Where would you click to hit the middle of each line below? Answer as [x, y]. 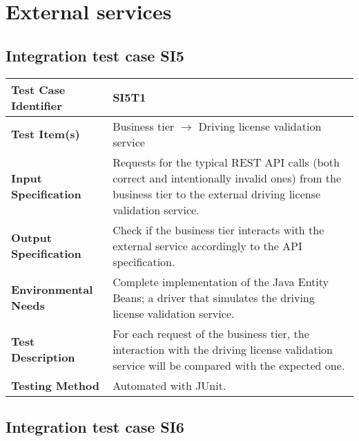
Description [43, 357]
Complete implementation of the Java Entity [221, 281]
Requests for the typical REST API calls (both [226, 162]
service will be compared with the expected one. [229, 365]
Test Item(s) [46, 134]
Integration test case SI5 [95, 55]
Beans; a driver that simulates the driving [214, 297]
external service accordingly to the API [207, 245]
